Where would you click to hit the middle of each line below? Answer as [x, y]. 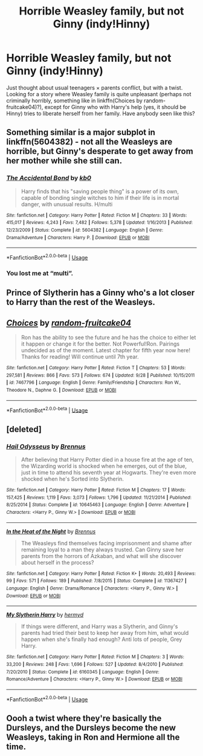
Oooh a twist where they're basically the [84, 718]
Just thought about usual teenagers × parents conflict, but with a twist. [95, 87]
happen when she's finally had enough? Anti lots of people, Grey [101, 639]
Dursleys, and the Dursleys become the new [91, 728]
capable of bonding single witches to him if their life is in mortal [100, 197]
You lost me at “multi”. [40, 273]
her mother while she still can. [64, 161]
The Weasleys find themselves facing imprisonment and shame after [106, 543]
